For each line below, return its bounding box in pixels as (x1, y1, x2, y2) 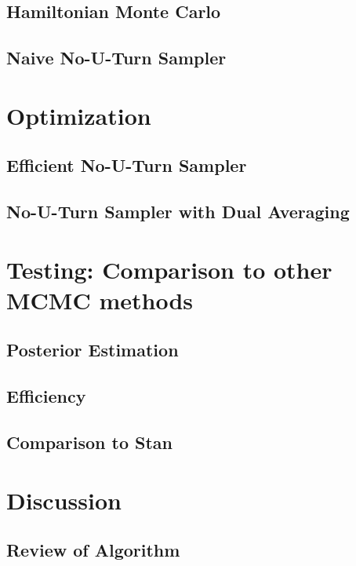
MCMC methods (6, 283, 194, 316)
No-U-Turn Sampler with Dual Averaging (6, 199, 350, 224)
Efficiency (6, 384, 86, 408)
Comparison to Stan (6, 430, 173, 455)
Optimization (6, 99, 151, 131)
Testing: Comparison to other (6, 253, 332, 285)
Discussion (6, 484, 122, 516)
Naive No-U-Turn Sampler (6, 46, 227, 70)
